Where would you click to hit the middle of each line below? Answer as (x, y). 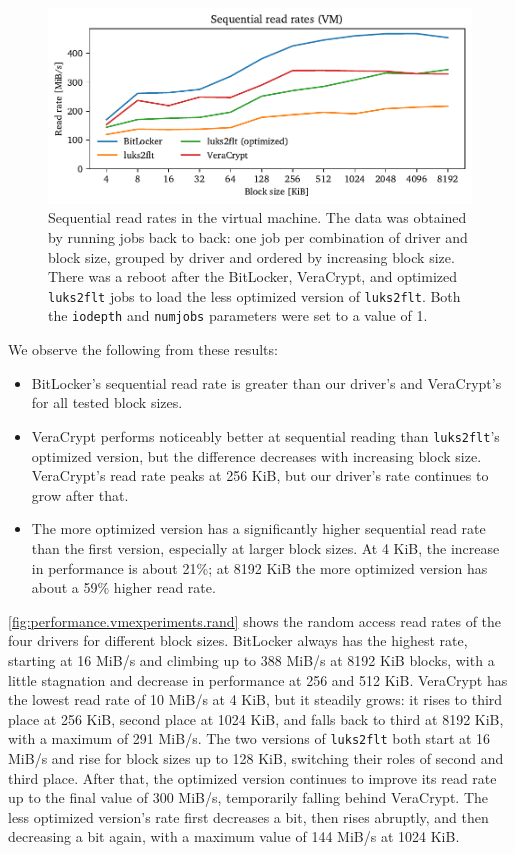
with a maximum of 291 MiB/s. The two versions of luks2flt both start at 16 (249, 738)
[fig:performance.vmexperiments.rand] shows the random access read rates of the (255, 620)
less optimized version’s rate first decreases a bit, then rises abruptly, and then (248, 816)
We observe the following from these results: (143, 349)
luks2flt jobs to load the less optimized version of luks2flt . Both (254, 295)
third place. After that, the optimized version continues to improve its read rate (252, 777)
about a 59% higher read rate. (123, 587)
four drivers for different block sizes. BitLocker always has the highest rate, (238, 640)
